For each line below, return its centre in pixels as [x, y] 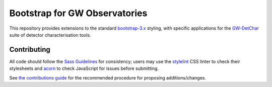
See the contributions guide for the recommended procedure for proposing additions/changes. [108, 77]
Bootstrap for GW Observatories [78, 13]
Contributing [30, 50]
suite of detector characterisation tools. [50, 35]
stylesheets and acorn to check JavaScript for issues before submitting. [84, 68]
